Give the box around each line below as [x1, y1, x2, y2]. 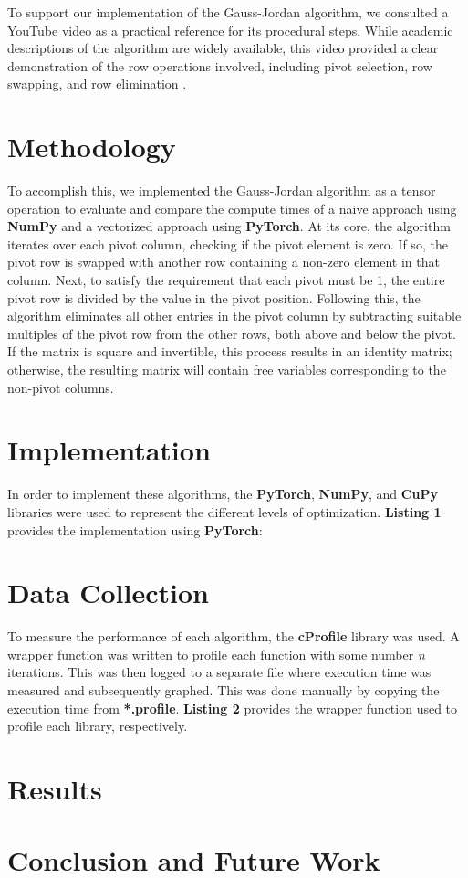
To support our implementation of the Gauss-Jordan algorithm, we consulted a [7, 3, 449, 21]
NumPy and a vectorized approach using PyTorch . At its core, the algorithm [7, 217, 451, 236]
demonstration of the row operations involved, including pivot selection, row [7, 56, 432, 75]
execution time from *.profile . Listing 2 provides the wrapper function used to [7, 698, 458, 717]
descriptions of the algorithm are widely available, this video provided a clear [7, 38, 439, 58]
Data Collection [7, 574, 209, 611]
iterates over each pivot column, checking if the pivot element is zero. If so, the [7, 234, 448, 253]
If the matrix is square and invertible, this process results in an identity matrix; [7, 342, 452, 361]
